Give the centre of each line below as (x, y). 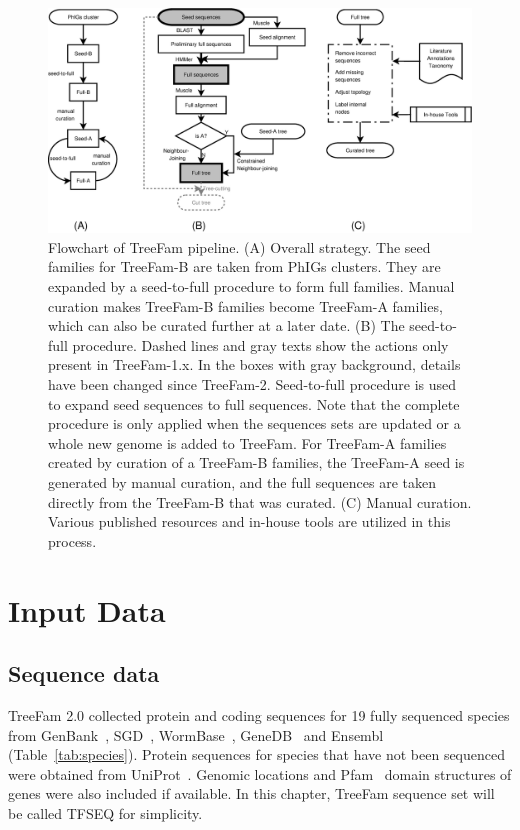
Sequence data (84, 673)
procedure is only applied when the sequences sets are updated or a (254, 423)
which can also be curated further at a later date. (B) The (226, 325)
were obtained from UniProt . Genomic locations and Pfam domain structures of (260, 773)
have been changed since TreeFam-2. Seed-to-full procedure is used (252, 384)
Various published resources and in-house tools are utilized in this (249, 521)
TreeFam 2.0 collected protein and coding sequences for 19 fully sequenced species (259, 714)
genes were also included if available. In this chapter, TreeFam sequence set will (251, 793)
